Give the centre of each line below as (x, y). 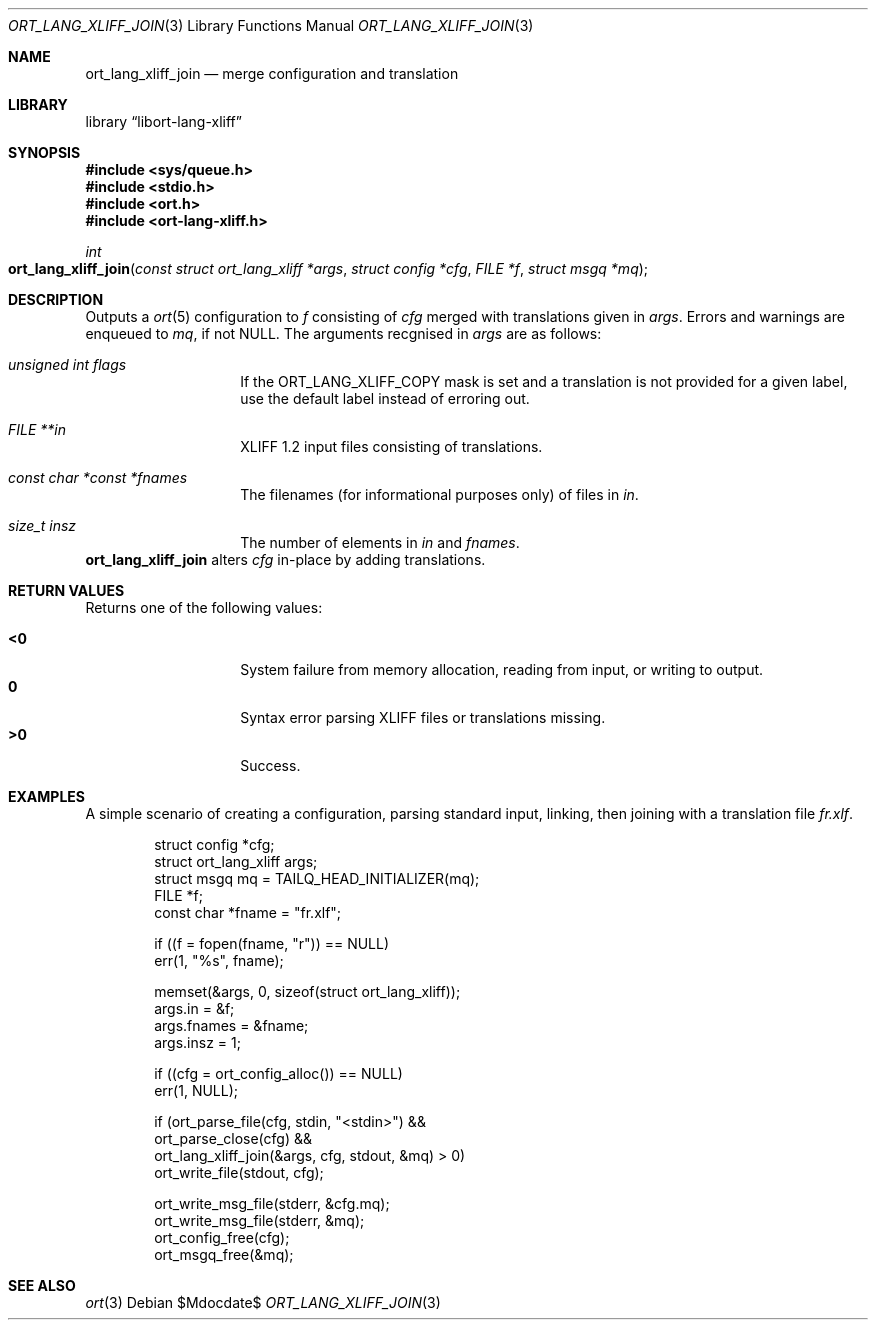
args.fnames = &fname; (231, 1025)
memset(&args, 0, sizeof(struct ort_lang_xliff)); (307, 991)
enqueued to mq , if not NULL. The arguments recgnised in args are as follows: (343, 333)
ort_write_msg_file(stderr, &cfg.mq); (272, 1203)
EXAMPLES (46, 796)
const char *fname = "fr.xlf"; (248, 912)
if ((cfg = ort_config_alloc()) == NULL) (278, 1073)
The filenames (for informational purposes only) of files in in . (439, 494)
